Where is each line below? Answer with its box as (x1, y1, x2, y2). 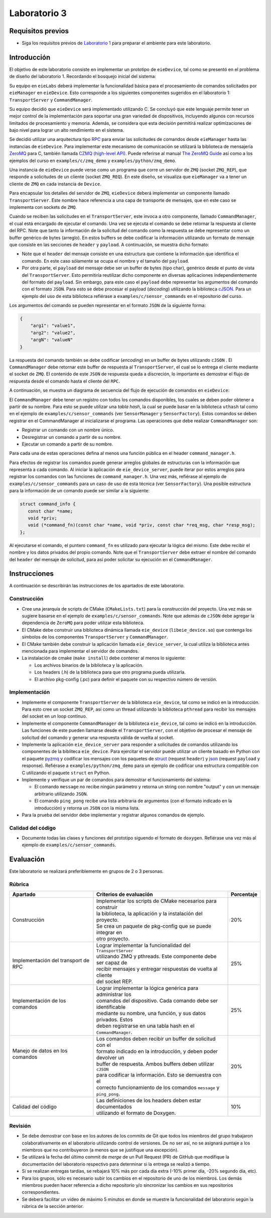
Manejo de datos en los (12, 1047, 68, 1054)
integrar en (96, 929, 122, 936)
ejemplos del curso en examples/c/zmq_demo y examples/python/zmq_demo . (9, 158, 177, 164)
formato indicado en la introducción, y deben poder (96, 1048, 218, 1055)
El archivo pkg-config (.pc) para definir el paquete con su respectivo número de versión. (34, 676, 217, 682)
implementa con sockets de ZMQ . (9, 204, 77, 210)
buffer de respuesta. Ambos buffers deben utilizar (96, 1060, 214, 1068)
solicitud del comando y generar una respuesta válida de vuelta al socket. (22, 734, 175, 740)
